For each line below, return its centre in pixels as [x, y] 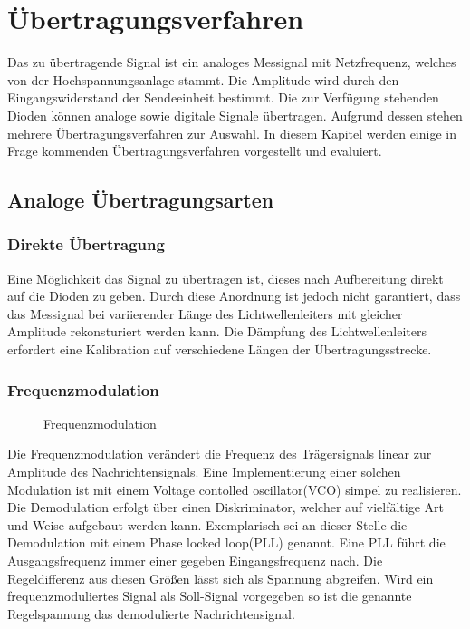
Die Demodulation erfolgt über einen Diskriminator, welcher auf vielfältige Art [225, 507]
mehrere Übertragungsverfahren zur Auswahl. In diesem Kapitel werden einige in [232, 133]
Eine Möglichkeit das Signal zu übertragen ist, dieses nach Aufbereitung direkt [225, 278]
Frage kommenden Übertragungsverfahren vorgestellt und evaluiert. [195, 151]
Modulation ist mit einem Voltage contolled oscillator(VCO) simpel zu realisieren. [235, 489]
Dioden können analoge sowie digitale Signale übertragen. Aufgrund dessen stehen [235, 115]
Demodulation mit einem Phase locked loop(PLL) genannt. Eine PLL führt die [226, 542]
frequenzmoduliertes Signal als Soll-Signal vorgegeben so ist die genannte [210, 596]
